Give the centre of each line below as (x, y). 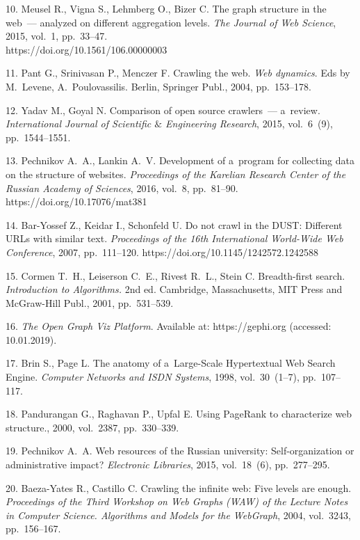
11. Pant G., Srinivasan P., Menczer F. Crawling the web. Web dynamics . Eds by (178, 73)
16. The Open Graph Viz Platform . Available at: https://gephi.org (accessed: (169, 326)
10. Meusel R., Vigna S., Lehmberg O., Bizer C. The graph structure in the (166, 8)
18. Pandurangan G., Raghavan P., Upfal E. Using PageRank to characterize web (179, 414)
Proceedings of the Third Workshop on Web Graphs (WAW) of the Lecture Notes (177, 501)
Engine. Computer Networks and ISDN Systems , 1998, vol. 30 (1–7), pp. (161, 377)
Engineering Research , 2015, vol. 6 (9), (249, 124)
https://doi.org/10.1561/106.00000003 (87, 49)
